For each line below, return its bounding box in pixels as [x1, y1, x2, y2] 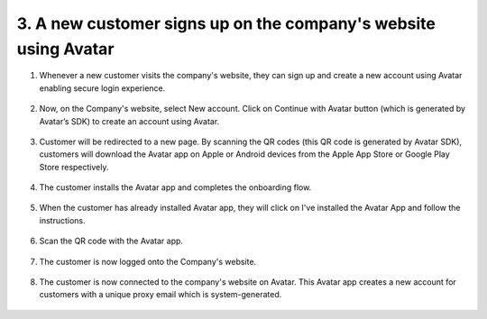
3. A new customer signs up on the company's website [16, 14, 436, 33]
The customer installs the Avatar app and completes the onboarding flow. [39, 182, 312, 193]
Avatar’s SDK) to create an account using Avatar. [39, 115, 220, 126]
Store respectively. [39, 161, 109, 172]
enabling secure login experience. [39, 82, 166, 94]
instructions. [39, 214, 86, 225]
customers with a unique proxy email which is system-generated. [39, 289, 282, 300]
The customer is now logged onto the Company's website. [39, 256, 257, 267]
